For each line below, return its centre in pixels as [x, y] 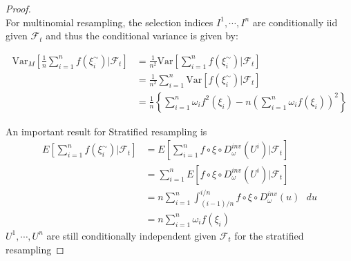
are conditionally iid [295, 22]
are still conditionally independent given [132, 235]
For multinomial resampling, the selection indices [110, 22]
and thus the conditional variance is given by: [142, 36]
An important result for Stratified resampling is [106, 131]
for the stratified [269, 235]
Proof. [18, 8]
